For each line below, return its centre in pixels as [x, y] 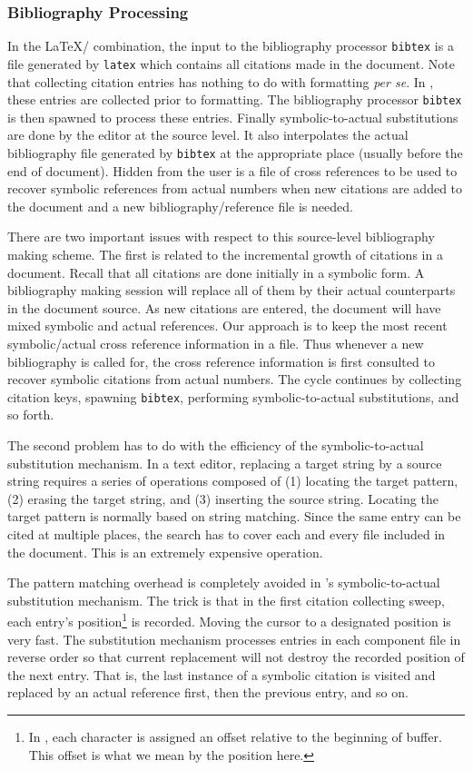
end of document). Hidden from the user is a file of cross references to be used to [232, 170]
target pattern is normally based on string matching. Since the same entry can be [234, 516]
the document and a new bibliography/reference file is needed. [180, 206]
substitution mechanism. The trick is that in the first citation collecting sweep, [226, 600]
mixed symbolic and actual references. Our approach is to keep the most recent [227, 326]
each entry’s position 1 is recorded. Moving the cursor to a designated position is [229, 620]
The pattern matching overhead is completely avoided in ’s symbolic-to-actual [224, 582]
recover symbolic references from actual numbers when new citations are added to [235, 188]
